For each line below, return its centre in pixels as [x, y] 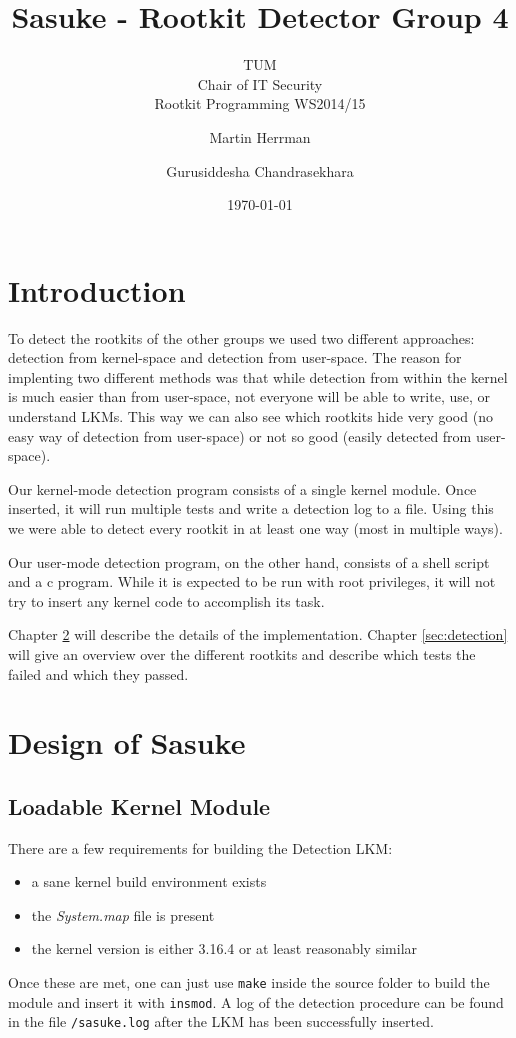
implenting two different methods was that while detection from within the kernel [258, 376]
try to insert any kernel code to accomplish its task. [166, 600]
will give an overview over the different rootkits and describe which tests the [242, 653]
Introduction [97, 289]
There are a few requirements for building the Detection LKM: [200, 847]
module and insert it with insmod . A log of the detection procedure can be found [256, 1001]
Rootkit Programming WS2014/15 [260, 103]
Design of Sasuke [127, 742]
